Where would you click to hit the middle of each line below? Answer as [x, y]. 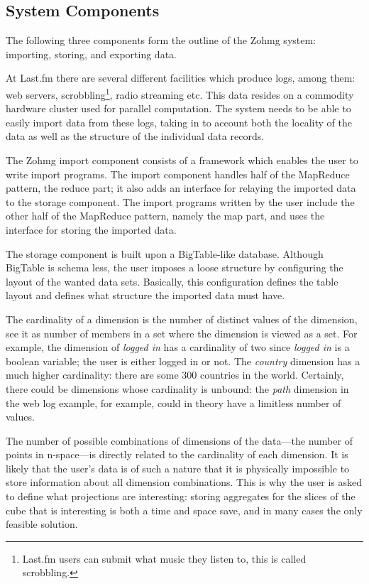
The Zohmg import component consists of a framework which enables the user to [182, 160]
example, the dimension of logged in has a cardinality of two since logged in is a [178, 347]
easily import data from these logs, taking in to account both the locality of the [179, 122]
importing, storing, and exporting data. [91, 54]
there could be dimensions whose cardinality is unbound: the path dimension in [177, 388]
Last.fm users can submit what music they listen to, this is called [164, 558]
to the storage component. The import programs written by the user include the [180, 201]
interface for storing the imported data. [91, 229]
